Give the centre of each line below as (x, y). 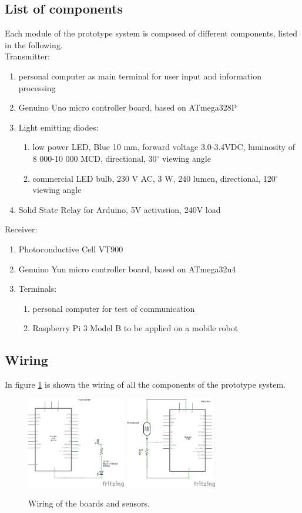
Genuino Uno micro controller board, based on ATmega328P (128, 107)
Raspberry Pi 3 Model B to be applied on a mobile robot (135, 328)
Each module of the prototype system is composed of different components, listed (151, 33)
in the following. (34, 44)
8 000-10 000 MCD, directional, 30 (95, 158)
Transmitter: (27, 56)
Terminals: (38, 289)
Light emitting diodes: (58, 127)
